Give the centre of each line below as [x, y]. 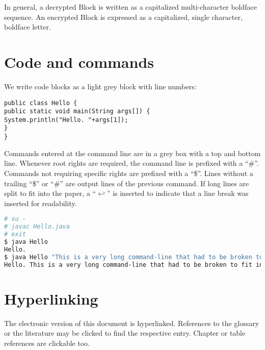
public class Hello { [41, 103]
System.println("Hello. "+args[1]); [66, 120]
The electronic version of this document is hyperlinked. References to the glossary [132, 323]
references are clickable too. [47, 343]
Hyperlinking [51, 298]
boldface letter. [28, 27]
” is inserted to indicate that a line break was [178, 193]
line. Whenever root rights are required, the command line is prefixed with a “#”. [131, 163]
